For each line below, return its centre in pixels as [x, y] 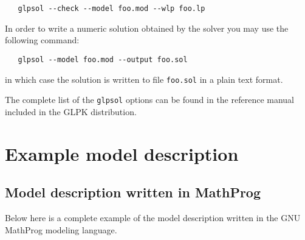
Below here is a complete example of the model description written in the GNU [153, 217]
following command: [42, 40]
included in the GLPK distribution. [71, 111]
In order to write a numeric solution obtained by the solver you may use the [147, 28]
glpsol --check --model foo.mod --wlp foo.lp [111, 9]
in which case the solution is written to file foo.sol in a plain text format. [144, 79]
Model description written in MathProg [133, 192]
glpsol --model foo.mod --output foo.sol [103, 59]
